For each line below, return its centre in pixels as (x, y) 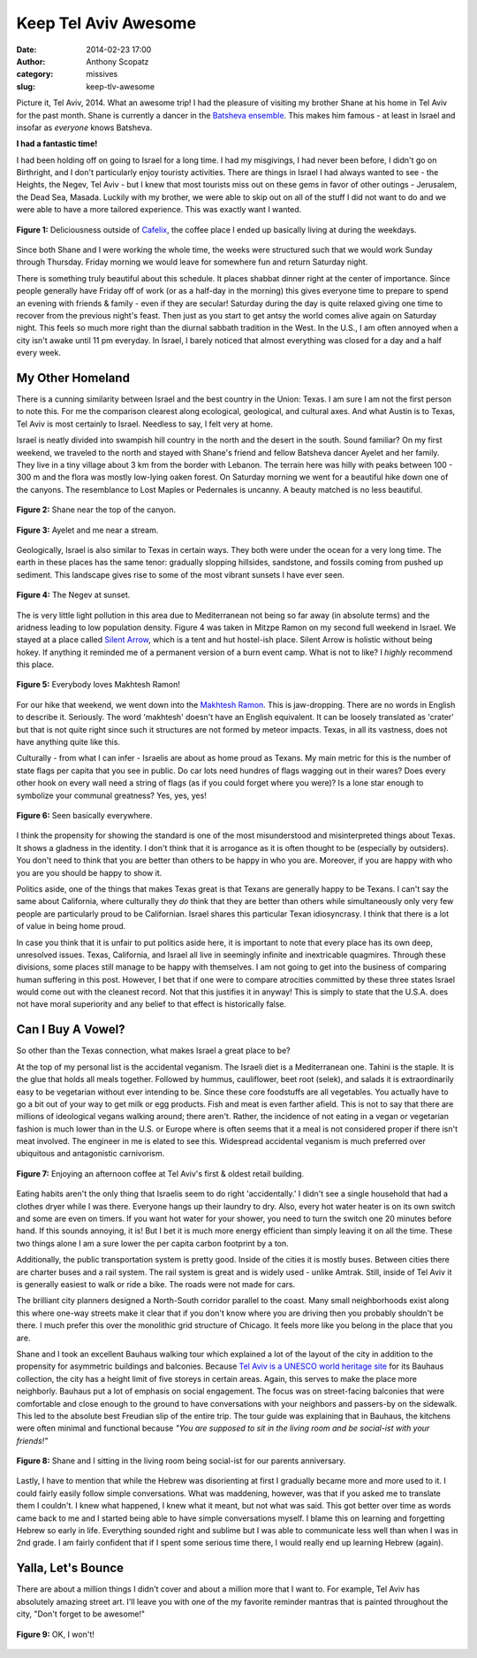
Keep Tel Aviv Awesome (106, 23)
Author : (31, 61)
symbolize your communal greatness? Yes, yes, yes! (111, 795)
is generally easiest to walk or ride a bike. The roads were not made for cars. (156, 1284)
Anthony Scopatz (117, 61)
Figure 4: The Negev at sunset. (73, 595)
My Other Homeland (73, 377)
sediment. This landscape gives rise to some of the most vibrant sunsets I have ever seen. (180, 574)
